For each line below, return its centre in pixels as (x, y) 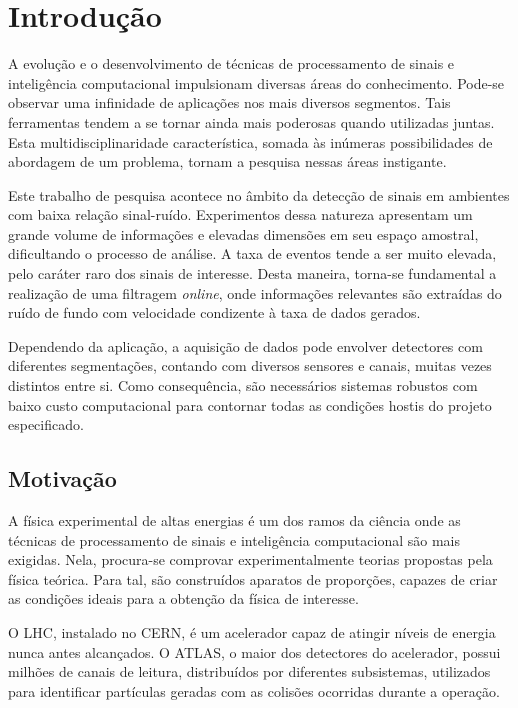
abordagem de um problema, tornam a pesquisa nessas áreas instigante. (227, 161)
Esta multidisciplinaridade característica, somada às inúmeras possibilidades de (250, 141)
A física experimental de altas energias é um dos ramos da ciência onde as (234, 520)
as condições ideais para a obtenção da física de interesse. (183, 598)
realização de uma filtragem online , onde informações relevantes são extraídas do (255, 292)
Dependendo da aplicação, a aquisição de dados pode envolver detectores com (245, 345)
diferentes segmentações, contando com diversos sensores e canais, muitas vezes (250, 365)
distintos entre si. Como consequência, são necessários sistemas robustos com (243, 385)
